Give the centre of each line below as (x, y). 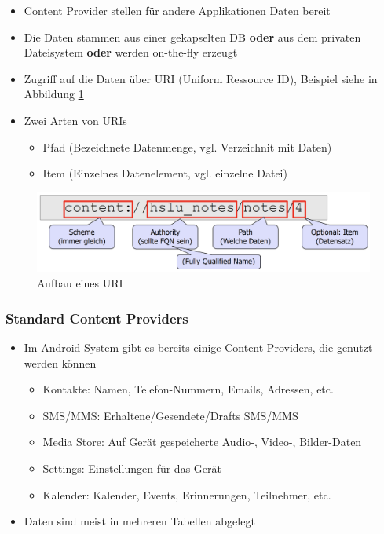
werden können (60, 362)
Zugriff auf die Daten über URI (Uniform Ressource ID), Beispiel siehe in (201, 78)
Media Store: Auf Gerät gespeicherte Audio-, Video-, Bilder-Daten (202, 442)
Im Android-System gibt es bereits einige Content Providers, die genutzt (198, 347)
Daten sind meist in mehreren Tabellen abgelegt (139, 521)
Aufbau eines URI (80, 283)
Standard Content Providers (97, 318)
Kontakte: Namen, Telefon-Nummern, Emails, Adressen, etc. (188, 389)
